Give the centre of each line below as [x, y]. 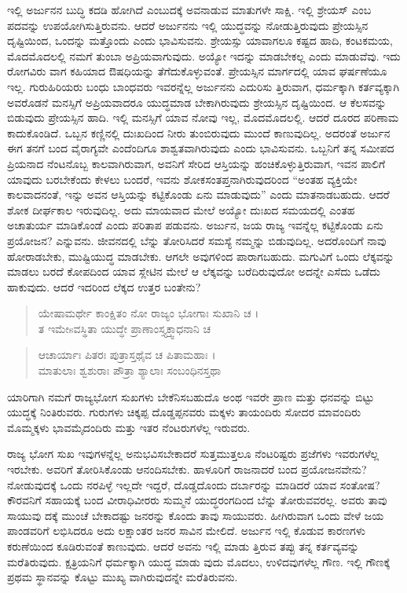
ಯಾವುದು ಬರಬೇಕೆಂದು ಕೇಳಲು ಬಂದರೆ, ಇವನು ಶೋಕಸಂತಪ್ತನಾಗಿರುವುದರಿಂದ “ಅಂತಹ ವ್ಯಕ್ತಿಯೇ [182, 179]
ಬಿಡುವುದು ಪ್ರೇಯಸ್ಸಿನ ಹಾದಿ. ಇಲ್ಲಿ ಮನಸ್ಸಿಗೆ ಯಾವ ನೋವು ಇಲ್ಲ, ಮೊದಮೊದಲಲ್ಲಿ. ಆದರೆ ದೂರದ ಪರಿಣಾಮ [203, 117]
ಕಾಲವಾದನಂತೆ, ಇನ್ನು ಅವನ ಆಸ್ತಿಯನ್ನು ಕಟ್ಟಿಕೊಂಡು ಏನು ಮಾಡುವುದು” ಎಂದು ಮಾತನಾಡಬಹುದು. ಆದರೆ [198, 194]
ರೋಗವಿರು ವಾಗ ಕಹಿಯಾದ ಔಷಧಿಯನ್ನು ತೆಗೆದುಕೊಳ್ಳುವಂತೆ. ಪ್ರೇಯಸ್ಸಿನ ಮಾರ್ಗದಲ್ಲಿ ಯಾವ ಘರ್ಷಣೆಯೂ [197, 71]
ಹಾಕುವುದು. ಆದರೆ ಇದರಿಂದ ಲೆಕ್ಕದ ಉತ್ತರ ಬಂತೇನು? [104, 286]
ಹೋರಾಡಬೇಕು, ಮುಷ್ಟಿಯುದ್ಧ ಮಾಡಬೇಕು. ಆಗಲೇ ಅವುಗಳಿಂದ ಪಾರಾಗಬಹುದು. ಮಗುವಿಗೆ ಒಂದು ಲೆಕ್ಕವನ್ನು [201, 256]
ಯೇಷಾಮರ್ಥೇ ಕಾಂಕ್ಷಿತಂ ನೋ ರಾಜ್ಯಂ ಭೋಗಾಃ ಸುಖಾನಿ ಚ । [148, 313]
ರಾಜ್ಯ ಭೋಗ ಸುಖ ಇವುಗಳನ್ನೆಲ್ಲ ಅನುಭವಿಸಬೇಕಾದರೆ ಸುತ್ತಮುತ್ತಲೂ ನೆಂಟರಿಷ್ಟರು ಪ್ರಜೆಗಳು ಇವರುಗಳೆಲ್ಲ [193, 454]
